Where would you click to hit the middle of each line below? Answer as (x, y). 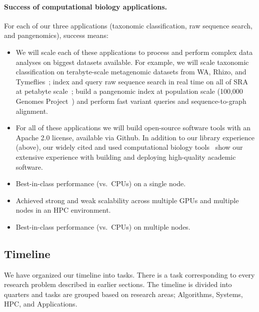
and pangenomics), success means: (56, 35)
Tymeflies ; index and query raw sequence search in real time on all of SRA (132, 81)
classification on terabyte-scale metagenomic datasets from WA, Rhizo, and (131, 72)
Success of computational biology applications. (86, 6)
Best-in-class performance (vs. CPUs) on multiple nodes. (103, 226)
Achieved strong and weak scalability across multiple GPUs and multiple (127, 200)
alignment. (32, 111)
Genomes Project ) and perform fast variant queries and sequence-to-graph (131, 101)
